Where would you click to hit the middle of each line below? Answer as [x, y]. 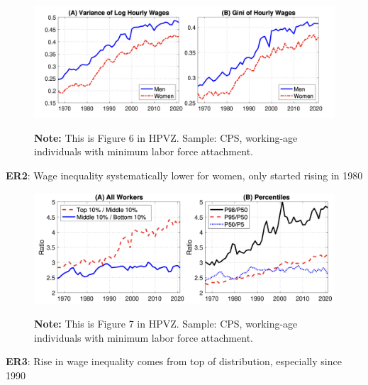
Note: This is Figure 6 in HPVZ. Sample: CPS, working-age [166, 137]
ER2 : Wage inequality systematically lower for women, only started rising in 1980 [184, 175]
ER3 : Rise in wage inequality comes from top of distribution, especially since [174, 361]
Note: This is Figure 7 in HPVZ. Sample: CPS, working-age [166, 324]
